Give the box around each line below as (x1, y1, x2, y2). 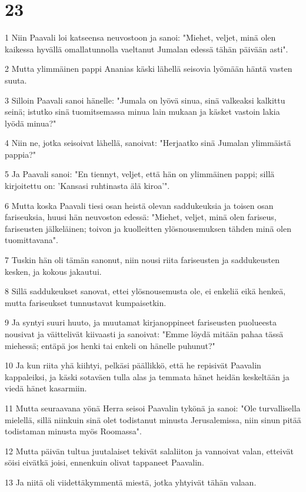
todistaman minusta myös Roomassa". (5, 425, 142, 437)
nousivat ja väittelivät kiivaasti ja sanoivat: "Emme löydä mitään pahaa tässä (5, 328, 284, 340)
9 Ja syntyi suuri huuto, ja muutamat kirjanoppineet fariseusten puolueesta (5, 316, 277, 328)
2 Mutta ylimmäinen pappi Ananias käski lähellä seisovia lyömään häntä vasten (5, 62, 292, 75)
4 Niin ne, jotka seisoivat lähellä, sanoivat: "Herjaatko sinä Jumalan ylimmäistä (5, 137, 291, 149)
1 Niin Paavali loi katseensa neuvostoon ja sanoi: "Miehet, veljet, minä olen (5, 31, 276, 44)
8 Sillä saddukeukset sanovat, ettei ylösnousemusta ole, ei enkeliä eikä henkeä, (5, 285, 286, 297)
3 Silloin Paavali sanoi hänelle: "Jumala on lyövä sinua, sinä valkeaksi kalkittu (5, 94, 285, 106)
